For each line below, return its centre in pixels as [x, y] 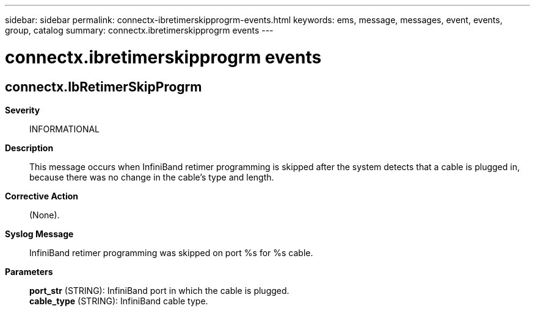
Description [29, 148]
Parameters [29, 271]
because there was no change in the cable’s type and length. [152, 177]
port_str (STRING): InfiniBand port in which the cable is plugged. [159, 290]
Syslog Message [39, 234]
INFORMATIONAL [65, 129]
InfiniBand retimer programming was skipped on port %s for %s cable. [171, 252]
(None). [45, 215]
